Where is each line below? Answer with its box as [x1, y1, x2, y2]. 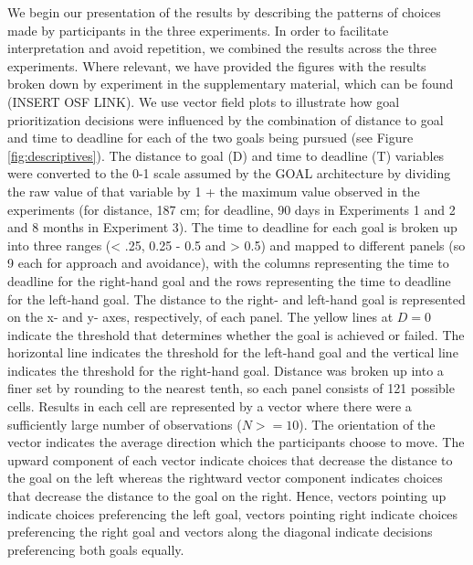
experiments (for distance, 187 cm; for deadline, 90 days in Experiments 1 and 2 [7, 199, 456, 219]
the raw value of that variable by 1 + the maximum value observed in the [7, 181, 420, 200]
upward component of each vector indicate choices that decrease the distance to [7, 450, 453, 469]
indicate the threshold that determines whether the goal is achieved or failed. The [7, 325, 465, 344]
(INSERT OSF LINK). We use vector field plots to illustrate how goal [7, 91, 400, 111]
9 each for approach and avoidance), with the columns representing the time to [7, 253, 449, 272]
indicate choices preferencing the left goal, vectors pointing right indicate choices [7, 504, 458, 523]
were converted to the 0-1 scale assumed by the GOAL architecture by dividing [7, 164, 451, 183]
